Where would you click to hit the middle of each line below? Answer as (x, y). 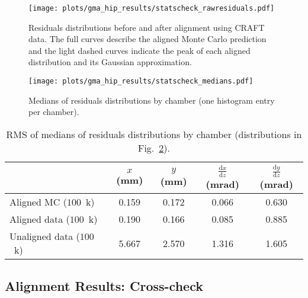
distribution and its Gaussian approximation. (110, 62)
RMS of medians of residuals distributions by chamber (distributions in (154, 134)
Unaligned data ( (45, 236)
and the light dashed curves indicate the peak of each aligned (139, 50)
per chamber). (54, 112)
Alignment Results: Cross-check (104, 285)
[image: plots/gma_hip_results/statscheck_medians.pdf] (141, 81)
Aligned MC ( (38, 202)
